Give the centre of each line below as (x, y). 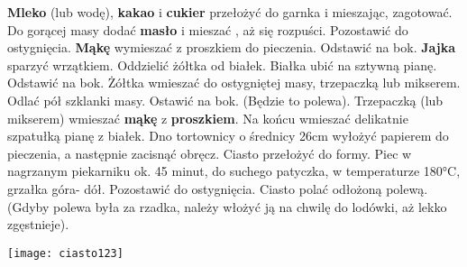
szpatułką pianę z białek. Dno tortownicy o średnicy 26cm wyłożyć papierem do (228, 136)
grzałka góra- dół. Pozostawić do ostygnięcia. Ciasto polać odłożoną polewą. (218, 188)
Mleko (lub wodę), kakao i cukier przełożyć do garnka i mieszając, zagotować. (230, 12)
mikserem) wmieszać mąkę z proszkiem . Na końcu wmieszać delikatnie (208, 118)
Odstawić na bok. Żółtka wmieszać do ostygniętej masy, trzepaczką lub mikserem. (234, 83)
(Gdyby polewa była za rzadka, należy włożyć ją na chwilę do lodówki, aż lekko (227, 206)
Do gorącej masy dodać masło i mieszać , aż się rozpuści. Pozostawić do (208, 29)
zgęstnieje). (38, 224)
